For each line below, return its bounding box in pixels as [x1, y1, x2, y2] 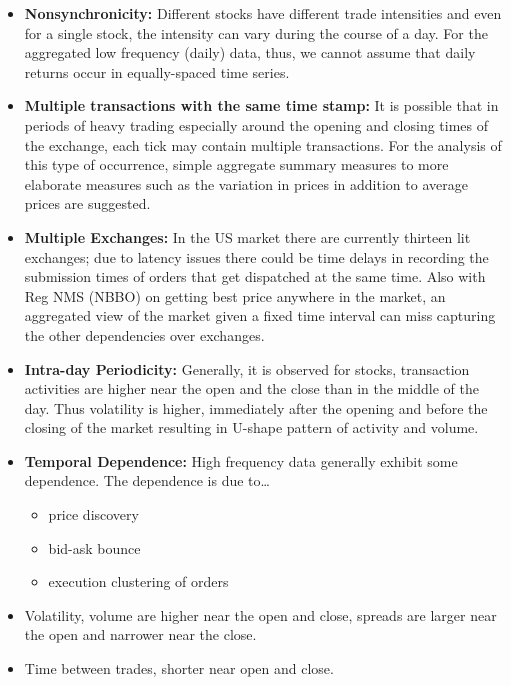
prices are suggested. [24, 193, 151, 214]
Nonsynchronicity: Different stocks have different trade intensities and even [24, 3, 502, 23]
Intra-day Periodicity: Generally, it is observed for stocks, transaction [24, 358, 470, 379]
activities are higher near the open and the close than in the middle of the [24, 378, 479, 399]
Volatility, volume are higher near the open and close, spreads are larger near [24, 604, 497, 625]
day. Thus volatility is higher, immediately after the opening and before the [24, 397, 488, 418]
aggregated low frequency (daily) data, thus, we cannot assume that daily [24, 42, 476, 63]
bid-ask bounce [48, 537, 141, 558]
